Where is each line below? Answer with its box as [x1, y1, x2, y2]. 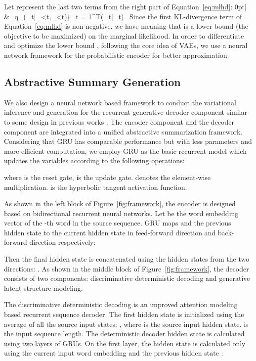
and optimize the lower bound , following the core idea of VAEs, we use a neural [4, 40, 248, 50]
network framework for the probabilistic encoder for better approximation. [4, 49, 229, 60]
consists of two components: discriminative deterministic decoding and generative [4, 273, 250, 283]
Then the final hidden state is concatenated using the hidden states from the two [4, 254, 250, 264]
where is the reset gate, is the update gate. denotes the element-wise [4, 172, 211, 182]
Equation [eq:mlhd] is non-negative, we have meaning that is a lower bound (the [4, 21, 248, 31]
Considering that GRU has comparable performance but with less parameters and [4, 136, 252, 146]
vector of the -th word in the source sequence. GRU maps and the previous [4, 218, 231, 228]
